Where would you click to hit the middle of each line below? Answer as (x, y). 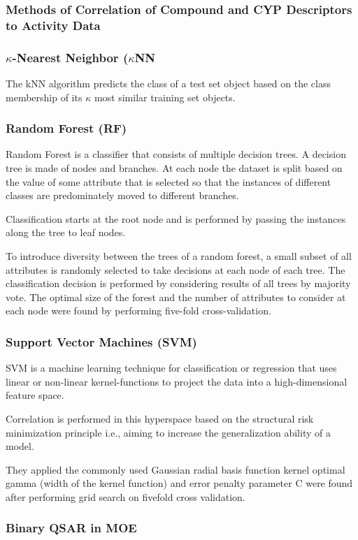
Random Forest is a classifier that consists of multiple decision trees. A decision (176, 154)
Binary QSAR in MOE (71, 528)
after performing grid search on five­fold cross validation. (126, 496)
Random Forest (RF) (66, 128)
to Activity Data (53, 25)
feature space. (35, 395)
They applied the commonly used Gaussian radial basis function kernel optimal (176, 469)
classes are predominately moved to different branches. (122, 195)
